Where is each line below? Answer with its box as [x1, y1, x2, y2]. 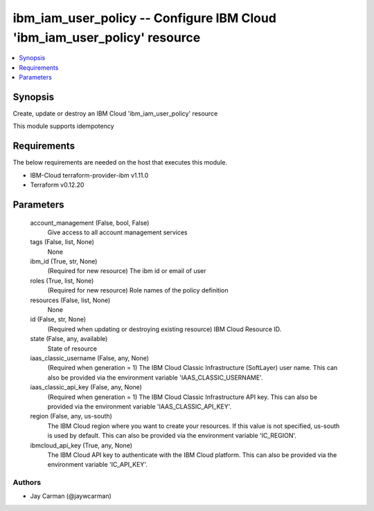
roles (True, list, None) [30, 277, 94, 285]
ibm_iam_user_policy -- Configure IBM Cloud [12, 10, 277, 26]
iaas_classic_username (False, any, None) [30, 353, 149, 362]
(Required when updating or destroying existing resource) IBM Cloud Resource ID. [47, 325, 282, 333]
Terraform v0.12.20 [30, 180, 84, 189]
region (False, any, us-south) [30, 412, 112, 420]
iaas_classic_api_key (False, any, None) [30, 383, 142, 391]
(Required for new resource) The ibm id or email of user [47, 267, 207, 275]
